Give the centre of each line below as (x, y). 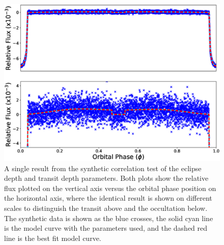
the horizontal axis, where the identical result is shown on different (108, 198)
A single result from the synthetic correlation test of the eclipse (103, 168)
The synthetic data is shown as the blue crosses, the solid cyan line (109, 218)
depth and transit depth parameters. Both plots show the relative (106, 178)
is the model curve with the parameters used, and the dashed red (106, 228)
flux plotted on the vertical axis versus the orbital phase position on (110, 188)
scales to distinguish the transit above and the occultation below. (106, 208)
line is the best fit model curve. (53, 238)
